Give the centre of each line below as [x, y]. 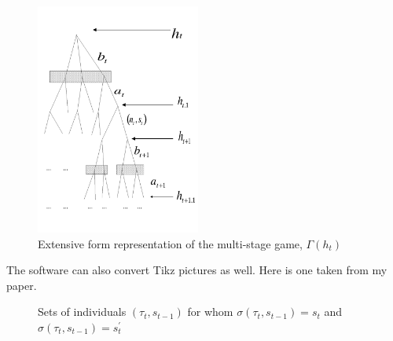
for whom [210, 312]
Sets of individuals [82, 312]
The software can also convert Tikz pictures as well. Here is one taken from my [197, 270]
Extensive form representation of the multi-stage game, [170, 243]
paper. [22, 285]
